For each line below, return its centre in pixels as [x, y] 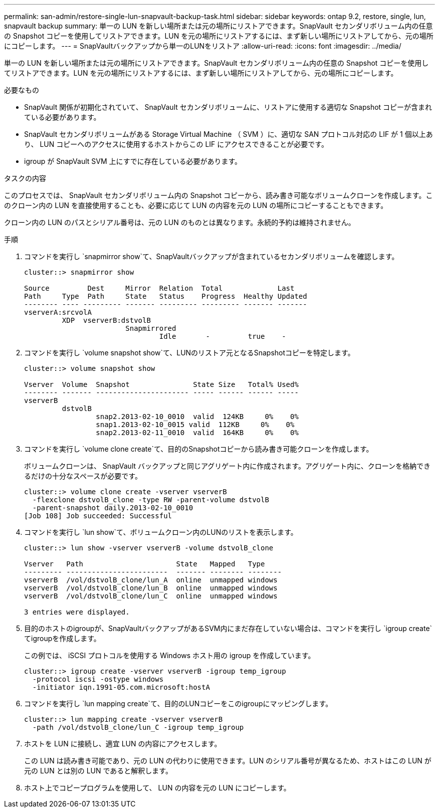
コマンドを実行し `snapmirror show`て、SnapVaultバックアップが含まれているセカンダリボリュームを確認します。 [211, 256]
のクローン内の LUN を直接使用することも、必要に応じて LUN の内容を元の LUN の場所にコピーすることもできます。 [196, 205]
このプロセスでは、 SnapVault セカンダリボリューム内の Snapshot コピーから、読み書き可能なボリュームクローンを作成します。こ [218, 195]
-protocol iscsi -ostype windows [98, 679]
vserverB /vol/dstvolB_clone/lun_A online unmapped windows [151, 580]
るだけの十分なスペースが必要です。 [83, 476]
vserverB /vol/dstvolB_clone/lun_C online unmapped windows [151, 596]
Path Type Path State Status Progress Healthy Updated [166, 296]
